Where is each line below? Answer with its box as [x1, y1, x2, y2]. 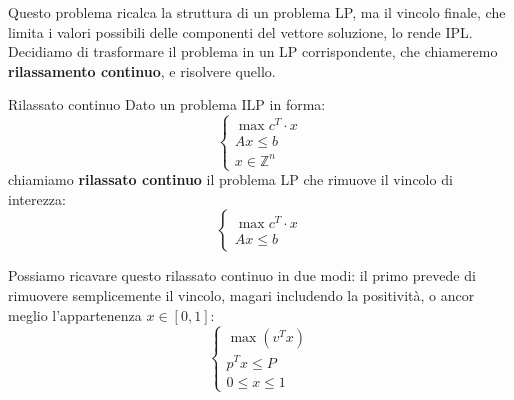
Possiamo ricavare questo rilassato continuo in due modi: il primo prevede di [8, 265, 476, 286]
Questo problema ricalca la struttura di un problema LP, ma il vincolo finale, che [8, 2, 506, 22]
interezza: [8, 188, 66, 209]
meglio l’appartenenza [8, 304, 142, 325]
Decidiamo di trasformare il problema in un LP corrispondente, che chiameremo [8, 41, 498, 62]
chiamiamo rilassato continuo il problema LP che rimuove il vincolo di [8, 169, 453, 190]
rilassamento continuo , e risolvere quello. [8, 60, 276, 81]
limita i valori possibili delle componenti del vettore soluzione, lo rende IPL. [8, 21, 473, 42]
